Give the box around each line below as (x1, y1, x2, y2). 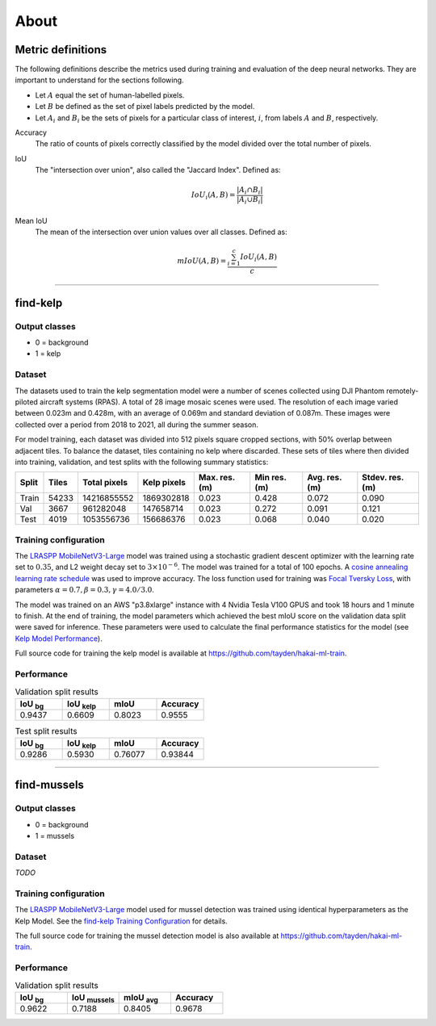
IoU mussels (71, 991, 115, 1005)
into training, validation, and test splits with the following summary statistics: (15, 457, 269, 467)
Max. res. (198, 472, 236, 484)
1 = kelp (35, 349, 61, 358)
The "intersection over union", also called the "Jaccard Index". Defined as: (35, 165, 282, 175)
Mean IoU (15, 216, 48, 225)
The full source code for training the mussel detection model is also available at (15, 931, 279, 940)
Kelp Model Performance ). (15, 634, 103, 643)
